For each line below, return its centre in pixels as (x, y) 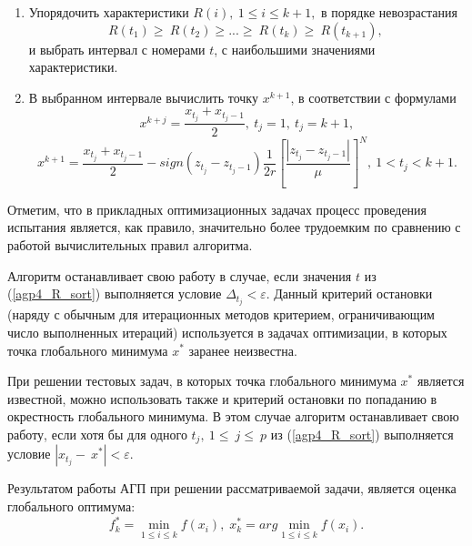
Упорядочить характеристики (109, 12)
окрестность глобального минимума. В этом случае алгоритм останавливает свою (233, 416)
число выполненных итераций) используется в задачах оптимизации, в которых (227, 332)
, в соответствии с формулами (373, 97)
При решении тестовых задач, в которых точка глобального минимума (202, 381)
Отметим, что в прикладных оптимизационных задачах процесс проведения (217, 209)
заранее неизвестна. (243, 350)
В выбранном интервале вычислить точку (143, 97)
